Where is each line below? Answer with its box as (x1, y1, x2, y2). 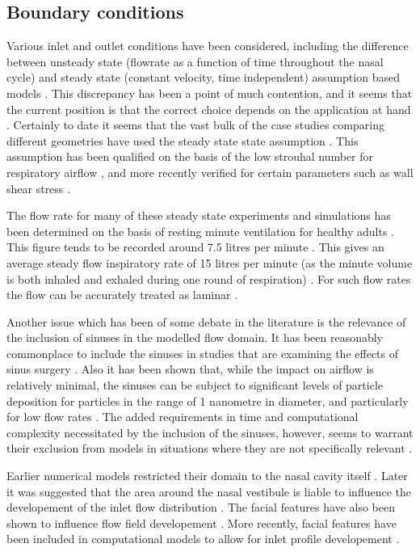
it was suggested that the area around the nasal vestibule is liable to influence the (6, 482, 412, 499)
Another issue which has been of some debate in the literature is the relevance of (6, 313, 406, 330)
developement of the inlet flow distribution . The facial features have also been (6, 499, 395, 516)
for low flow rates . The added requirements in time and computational (6, 408, 359, 425)
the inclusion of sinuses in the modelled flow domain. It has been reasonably (6, 329, 384, 346)
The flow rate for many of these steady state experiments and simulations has (6, 207, 391, 224)
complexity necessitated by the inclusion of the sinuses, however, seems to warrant (6, 423, 414, 440)
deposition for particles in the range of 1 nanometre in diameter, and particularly (6, 392, 409, 409)
